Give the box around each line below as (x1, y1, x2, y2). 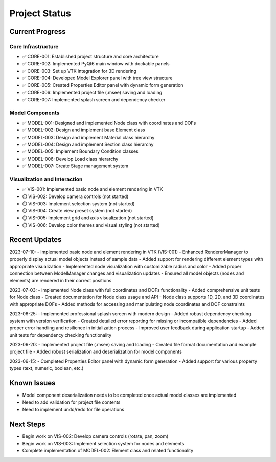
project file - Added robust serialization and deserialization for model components (9, 348, 182, 355)
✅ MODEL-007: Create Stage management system (22, 163, 129, 169)
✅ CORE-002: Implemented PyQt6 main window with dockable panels (22, 60, 170, 67)
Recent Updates (9, 235, 62, 244)
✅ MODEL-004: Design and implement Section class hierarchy (22, 141, 154, 147)
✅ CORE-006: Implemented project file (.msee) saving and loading (22, 90, 163, 96)
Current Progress (9, 27, 66, 36)
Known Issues (9, 379, 56, 387)
